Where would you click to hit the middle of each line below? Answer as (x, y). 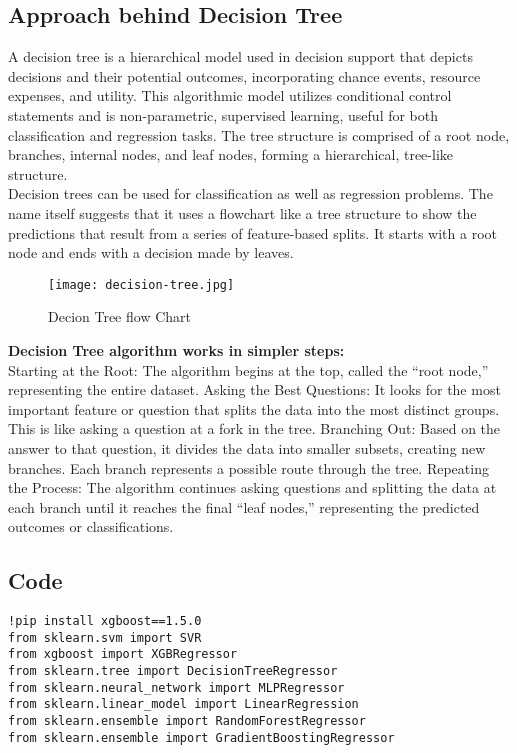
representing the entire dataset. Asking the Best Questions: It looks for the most (254, 389)
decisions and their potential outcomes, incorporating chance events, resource (244, 75)
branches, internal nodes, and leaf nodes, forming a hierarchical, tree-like (230, 154)
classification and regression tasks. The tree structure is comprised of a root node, (259, 134)
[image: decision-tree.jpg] (141, 284)
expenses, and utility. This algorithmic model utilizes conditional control (230, 95)
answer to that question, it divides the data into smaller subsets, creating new (247, 447)
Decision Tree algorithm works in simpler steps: (176, 349)
